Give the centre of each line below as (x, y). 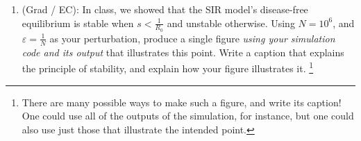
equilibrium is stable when (78, 23)
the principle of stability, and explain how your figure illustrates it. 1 (168, 67)
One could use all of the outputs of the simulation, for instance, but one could (188, 116)
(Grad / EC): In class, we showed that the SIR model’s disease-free (165, 9)
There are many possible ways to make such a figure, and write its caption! (182, 102)
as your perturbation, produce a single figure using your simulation (192, 38)
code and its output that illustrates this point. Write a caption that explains (183, 52)
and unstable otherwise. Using (231, 23)
